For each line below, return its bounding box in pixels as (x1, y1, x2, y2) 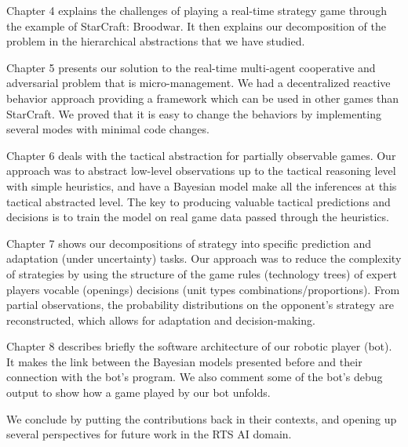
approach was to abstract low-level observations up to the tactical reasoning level (6, 162, 396, 179)
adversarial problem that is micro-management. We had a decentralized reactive (6, 74, 391, 91)
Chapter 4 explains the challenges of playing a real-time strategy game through (6, 2, 387, 18)
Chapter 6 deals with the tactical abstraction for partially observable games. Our (6, 147, 396, 163)
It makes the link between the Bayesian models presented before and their (6, 353, 362, 369)
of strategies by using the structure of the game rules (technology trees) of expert (6, 265, 398, 282)
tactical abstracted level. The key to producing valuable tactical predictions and (6, 193, 391, 209)
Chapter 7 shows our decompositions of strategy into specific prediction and (6, 234, 371, 251)
